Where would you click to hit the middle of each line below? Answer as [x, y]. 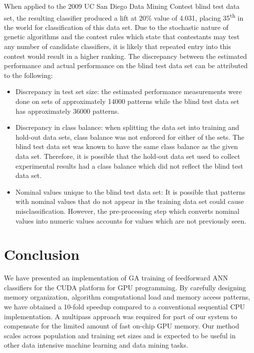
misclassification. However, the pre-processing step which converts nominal [127, 211]
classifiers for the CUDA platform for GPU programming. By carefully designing [125, 287]
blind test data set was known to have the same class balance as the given [127, 146]
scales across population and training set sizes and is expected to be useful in [120, 335]
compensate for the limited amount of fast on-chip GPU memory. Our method [122, 326]
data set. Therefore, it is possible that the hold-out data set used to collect [128, 156]
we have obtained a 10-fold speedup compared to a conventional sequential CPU [125, 307]
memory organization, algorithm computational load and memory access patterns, [127, 297]
